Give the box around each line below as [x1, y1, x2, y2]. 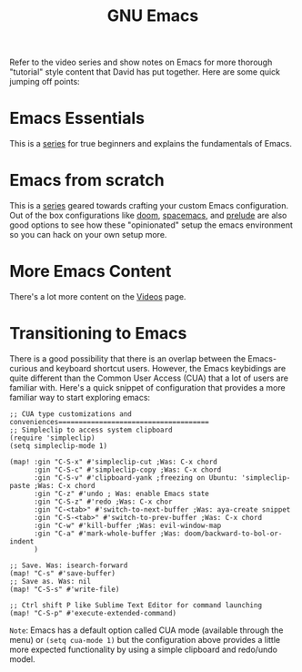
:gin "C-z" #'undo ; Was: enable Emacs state [33, 489, 209, 498]
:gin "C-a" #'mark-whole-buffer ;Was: [33, 529, 181, 538]
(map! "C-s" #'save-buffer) [9, 568, 116, 578]
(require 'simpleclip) [9, 433, 96, 443]
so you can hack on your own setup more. [9, 229, 167, 240]
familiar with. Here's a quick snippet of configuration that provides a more [9, 382, 286, 392]
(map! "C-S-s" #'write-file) [9, 585, 120, 594]
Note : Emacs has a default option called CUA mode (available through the [9, 625, 284, 636]
